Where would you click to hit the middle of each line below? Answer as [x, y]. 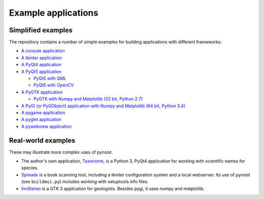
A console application [43, 51]
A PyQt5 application [41, 72]
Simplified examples [41, 30]
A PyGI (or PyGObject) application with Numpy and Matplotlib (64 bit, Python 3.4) [103, 106]
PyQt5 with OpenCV [54, 85]
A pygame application [43, 112]
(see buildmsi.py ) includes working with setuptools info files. [85, 182]
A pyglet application [41, 120]
